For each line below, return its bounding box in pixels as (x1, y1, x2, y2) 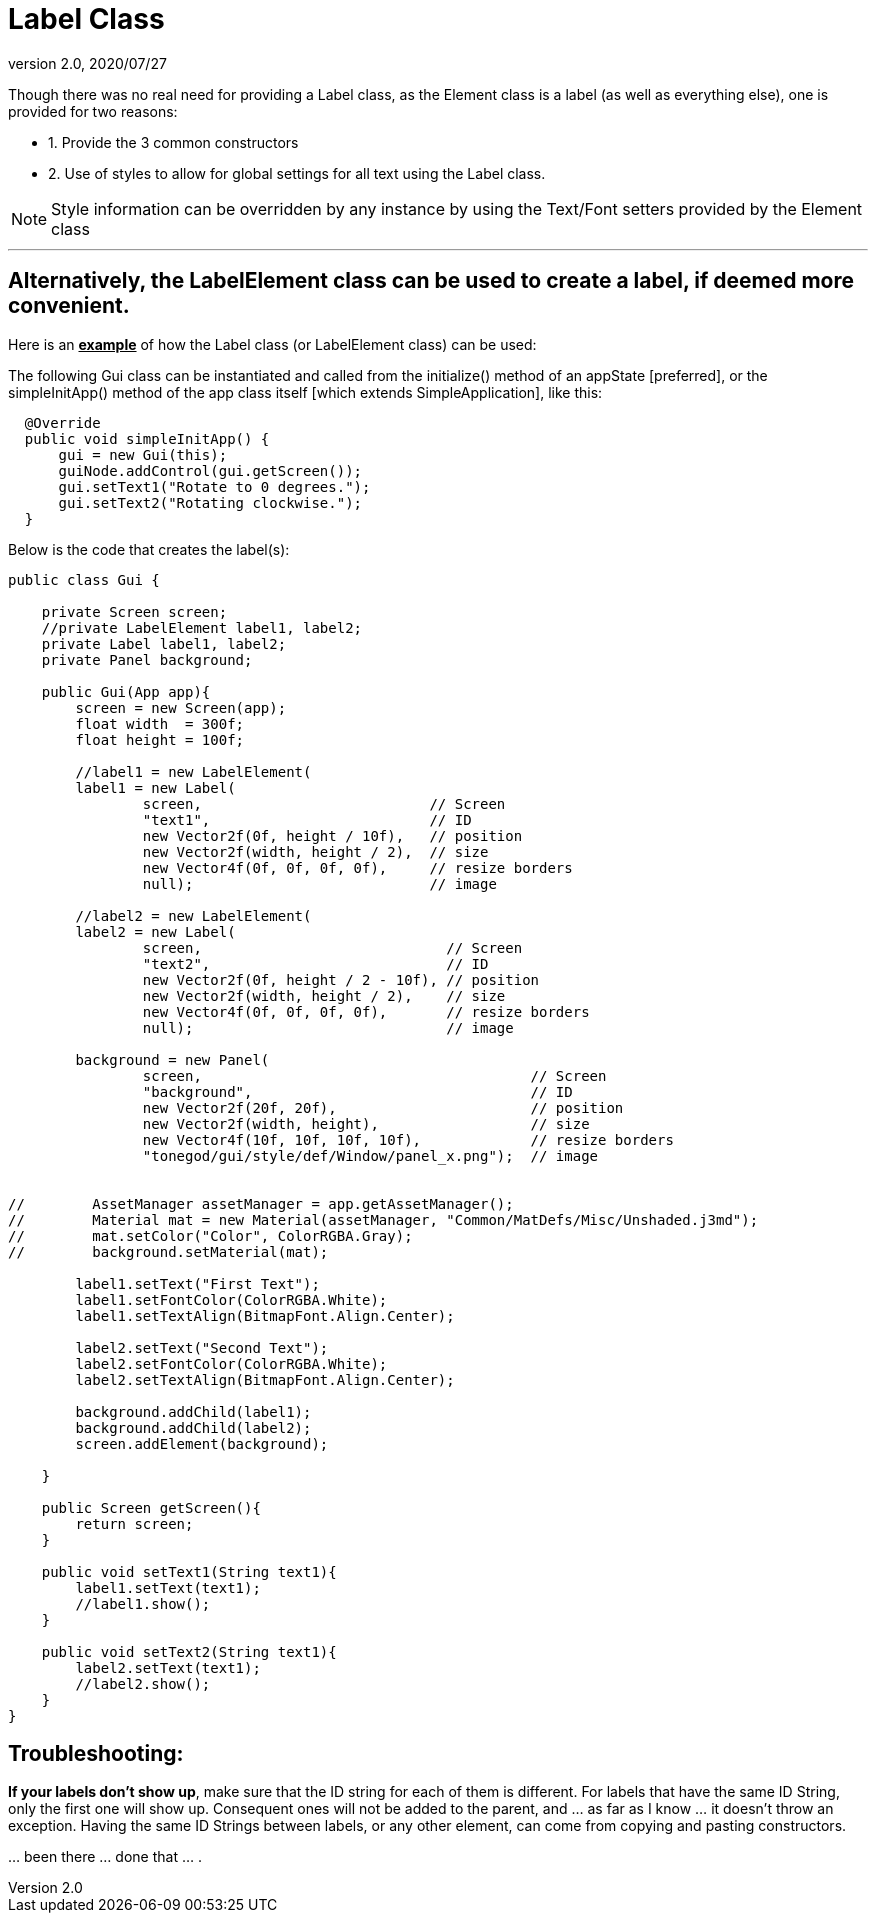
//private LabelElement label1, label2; (41, 619, 363, 636)
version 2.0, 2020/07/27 (8, 54, 167, 72)
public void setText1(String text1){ (41, 1563, 337, 1580)
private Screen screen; (41, 603, 228, 620)
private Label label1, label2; (41, 635, 287, 652)
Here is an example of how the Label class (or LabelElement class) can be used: (8, 335, 537, 353)
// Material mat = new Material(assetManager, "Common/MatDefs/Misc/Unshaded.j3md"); (8, 1211, 759, 1228)
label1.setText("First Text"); (75, 1275, 320, 1292)
